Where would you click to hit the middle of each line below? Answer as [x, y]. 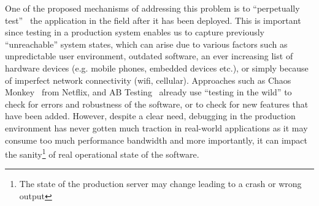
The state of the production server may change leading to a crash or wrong [160, 184]
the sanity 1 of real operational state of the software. [102, 153]
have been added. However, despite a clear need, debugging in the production [150, 116]
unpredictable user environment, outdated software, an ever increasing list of [149, 56]
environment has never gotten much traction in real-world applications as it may [156, 127]
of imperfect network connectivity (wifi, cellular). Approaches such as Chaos [148, 80]
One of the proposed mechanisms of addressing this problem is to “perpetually [152, 8]
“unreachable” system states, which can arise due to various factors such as [146, 44]
